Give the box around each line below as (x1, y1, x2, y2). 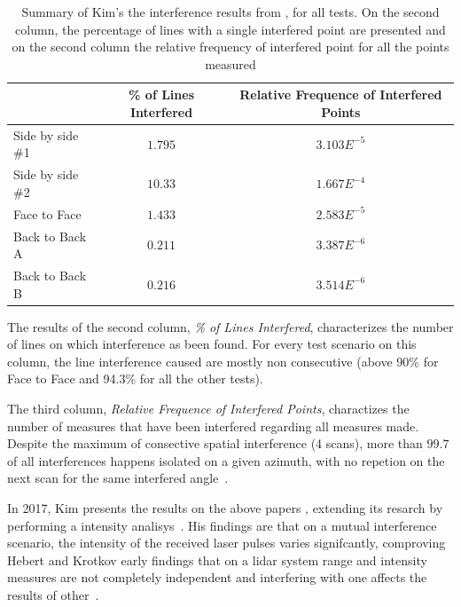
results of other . (7, 585, 99, 603)
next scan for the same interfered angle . (7, 469, 229, 487)
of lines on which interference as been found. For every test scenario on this (7, 335, 417, 353)
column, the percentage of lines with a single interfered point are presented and (15, 20, 446, 38)
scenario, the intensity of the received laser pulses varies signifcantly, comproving (7, 533, 446, 552)
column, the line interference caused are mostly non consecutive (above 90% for (7, 351, 439, 370)
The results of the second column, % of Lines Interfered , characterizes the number (7, 317, 454, 335)
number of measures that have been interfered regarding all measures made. (7, 416, 419, 435)
